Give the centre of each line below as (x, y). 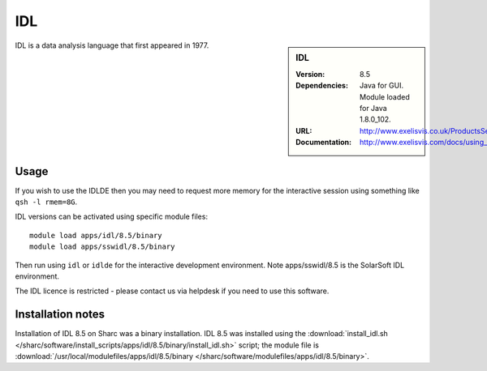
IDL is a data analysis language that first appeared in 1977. (112, 45)
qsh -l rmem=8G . (46, 202)
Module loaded (385, 96)
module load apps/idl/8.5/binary (96, 235)
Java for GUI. (382, 86)
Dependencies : (322, 86)
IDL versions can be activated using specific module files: (112, 217)
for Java (373, 108)
